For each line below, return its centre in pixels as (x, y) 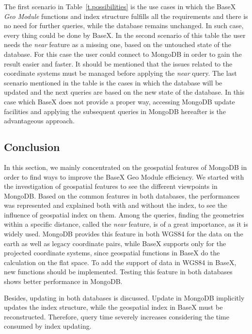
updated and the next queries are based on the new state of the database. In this (124, 92)
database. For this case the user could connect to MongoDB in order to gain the (123, 54)
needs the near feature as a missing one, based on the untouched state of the (118, 44)
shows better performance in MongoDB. (63, 281)
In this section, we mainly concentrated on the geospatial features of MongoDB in (126, 167)
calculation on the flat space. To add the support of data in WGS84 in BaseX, (120, 262)
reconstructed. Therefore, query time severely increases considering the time (117, 316)
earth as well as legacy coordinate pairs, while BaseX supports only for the (115, 243)
